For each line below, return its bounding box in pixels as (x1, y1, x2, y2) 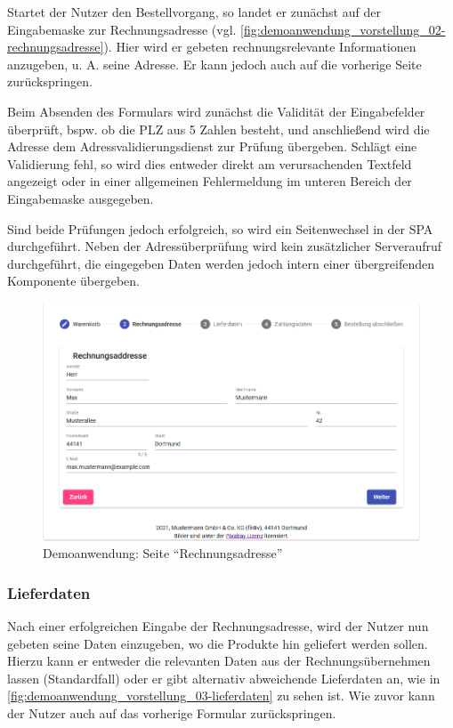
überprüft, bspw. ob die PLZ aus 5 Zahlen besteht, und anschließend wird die (7, 119, 430, 138)
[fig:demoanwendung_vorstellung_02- (240, 20, 446, 38)
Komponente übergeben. (7, 271, 141, 290)
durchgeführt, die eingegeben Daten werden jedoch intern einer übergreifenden (7, 254, 435, 272)
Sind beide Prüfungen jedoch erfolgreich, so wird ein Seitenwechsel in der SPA (7, 219, 433, 238)
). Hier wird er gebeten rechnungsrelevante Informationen (103, 37, 417, 56)
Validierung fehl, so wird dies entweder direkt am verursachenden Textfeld (7, 154, 412, 173)
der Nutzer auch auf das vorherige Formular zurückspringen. (7, 704, 336, 723)
